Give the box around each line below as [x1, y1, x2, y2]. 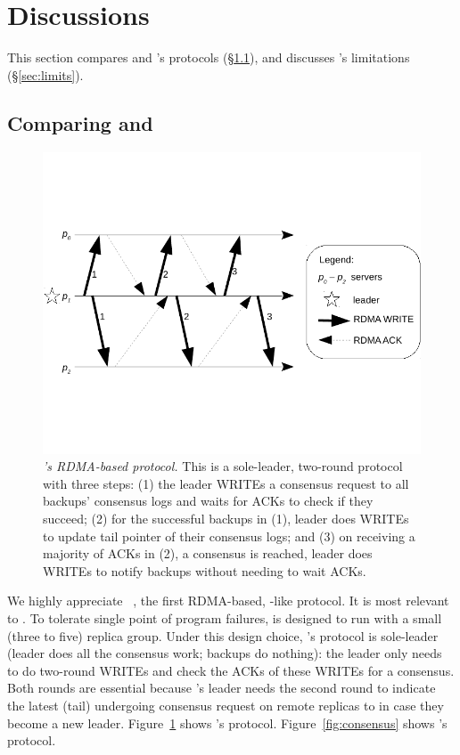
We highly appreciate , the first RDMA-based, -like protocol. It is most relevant [7, 591, 449, 610]
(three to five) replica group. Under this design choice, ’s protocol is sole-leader [7, 626, 439, 645]
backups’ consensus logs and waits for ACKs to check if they [43, 491, 374, 510]
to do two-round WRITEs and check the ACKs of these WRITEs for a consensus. [7, 661, 455, 679]
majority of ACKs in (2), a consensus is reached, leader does [43, 544, 373, 563]
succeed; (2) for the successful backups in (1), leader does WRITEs [43, 509, 409, 528]
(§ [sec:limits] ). [7, 65, 84, 84]
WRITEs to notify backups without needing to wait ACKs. [43, 561, 366, 580]
